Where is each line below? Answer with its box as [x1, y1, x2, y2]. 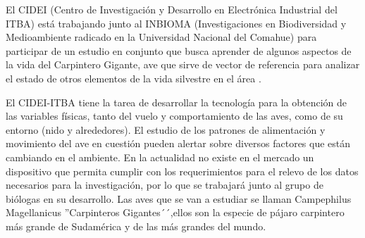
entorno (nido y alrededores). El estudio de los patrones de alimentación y [6, 122, 326, 137]
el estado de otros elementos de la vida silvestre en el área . [6, 70, 261, 85]
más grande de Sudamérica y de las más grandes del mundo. [6, 218, 266, 233]
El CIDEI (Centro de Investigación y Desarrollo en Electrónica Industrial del [6, 2, 338, 16]
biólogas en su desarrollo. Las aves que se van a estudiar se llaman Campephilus [6, 191, 352, 206]
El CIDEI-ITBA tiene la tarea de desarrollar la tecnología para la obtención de [6, 94, 347, 109]
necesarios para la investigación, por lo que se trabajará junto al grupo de [6, 177, 323, 192]
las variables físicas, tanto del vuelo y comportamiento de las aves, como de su [6, 108, 343, 123]
